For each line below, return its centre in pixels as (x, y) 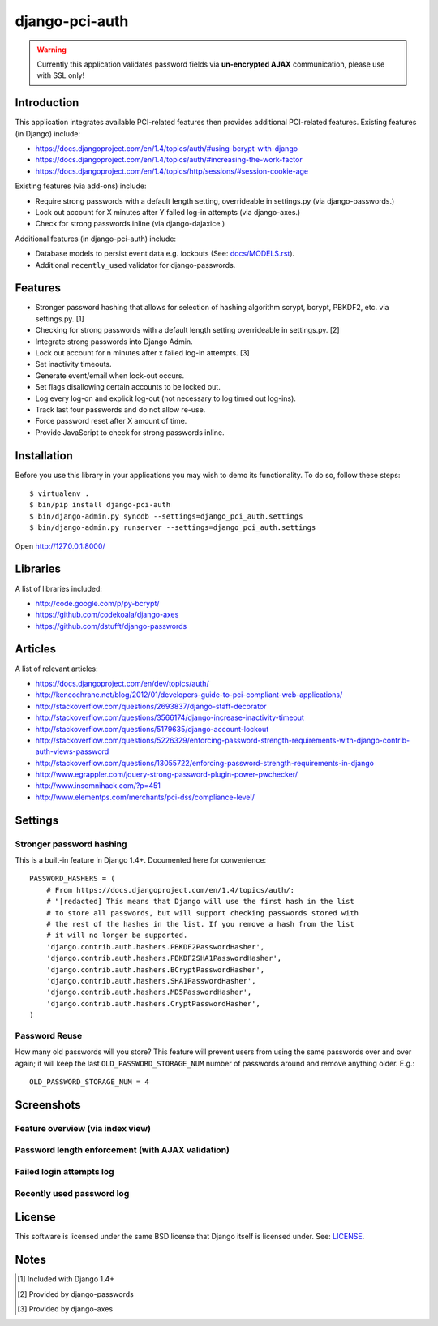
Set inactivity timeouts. (74, 364)
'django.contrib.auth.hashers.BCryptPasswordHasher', (155, 969)
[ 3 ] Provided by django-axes (65, 1309)
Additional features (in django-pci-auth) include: (96, 239)
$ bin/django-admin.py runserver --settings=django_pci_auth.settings (173, 528)
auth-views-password (72, 751)
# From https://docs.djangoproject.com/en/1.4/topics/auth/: (170, 890)
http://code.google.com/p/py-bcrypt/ (97, 603)
